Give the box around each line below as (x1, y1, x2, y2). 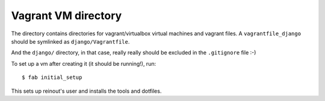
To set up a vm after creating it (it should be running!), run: (11, 60, 156, 67)
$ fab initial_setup (22, 74, 82, 81)
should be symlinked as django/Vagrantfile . (11, 38, 130, 45)
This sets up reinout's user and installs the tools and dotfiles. (11, 87, 162, 94)
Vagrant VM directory (11, 9, 122, 22)
